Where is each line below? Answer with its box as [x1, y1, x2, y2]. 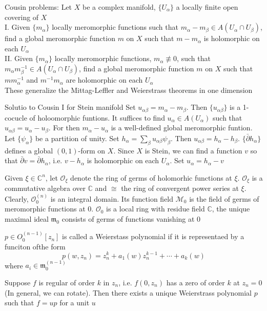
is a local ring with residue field [106, 203, 205, 214]
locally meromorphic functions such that [52, 22, 178, 32]
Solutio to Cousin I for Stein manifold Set [5, 102, 136, 112]
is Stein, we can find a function [145, 145, 242, 156]
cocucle [5, 112, 27, 123]
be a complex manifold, [82, 2, 156, 12]
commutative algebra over [5, 183, 86, 193]
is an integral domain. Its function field [50, 193, 174, 204]
